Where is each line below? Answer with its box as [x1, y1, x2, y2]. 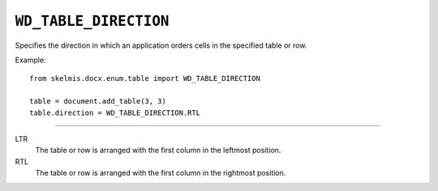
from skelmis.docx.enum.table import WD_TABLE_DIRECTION [29, 74, 261, 83]
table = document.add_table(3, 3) [29, 97, 166, 106]
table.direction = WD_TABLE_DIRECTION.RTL [29, 108, 201, 117]
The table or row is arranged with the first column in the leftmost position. [35, 146, 281, 155]
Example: [15, 55, 46, 65]
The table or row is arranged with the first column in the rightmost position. [35, 168, 286, 178]
